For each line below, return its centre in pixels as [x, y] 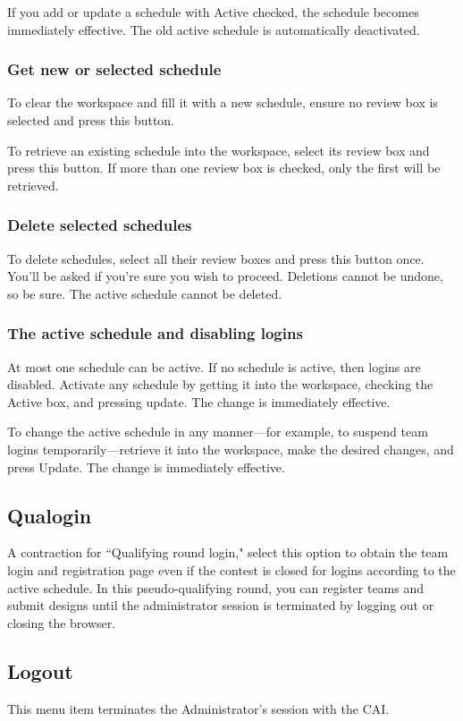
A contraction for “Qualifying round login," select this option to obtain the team [228, 552]
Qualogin [50, 515]
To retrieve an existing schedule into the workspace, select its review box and [219, 150]
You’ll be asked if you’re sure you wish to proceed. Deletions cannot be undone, [225, 276]
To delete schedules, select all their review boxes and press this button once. [216, 258]
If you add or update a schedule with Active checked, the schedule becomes [213, 12]
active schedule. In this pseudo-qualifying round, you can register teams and [216, 587]
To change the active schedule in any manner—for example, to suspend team [218, 432]
